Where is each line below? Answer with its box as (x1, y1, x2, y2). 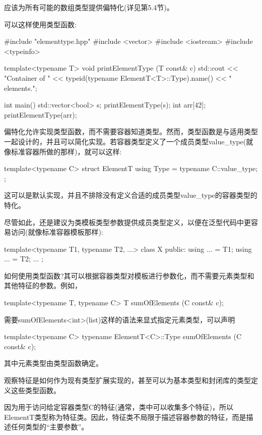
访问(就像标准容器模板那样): (11, 227, 103, 237)
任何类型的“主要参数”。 (11, 421, 89, 432)
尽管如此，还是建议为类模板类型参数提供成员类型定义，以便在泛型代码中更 (4, 216, 251, 227)
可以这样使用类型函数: (4, 19, 77, 29)
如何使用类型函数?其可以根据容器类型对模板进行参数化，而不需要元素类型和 (4, 270, 254, 281)
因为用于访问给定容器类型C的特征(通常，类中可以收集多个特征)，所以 (4, 402, 233, 412)
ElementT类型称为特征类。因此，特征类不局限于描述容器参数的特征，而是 (4, 411, 246, 422)
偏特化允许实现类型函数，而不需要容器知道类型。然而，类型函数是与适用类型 (4, 126, 258, 137)
